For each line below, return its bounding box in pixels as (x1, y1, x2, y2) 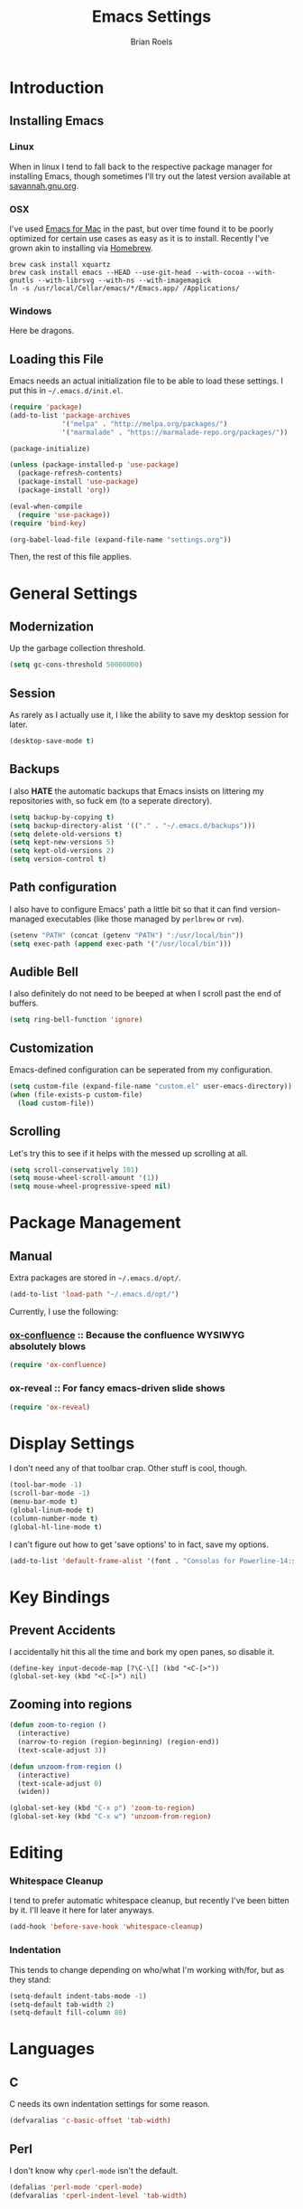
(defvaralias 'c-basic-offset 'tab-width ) (9, 2116, 171, 2126)
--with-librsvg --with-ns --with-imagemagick (37, 276, 212, 285)
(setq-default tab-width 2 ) (9, 2000, 115, 2009)
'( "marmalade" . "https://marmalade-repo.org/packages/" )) (61, 428, 289, 437)
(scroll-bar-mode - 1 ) (9, 1489, 91, 1498)
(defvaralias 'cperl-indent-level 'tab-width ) (9, 2191, 188, 2200)
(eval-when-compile (9, 502, 83, 511)
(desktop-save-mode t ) (9, 737, 95, 746)
